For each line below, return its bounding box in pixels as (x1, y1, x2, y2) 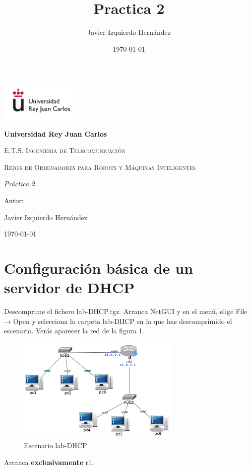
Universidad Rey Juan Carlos (4, 128, 107, 139)
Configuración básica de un (4, 258, 193, 278)
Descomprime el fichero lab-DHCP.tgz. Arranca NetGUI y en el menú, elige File (4, 306, 248, 316)
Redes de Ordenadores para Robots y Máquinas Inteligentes (4, 161, 196, 172)
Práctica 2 (4, 178, 35, 189)
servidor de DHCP (4, 277, 135, 298)
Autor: (4, 195, 24, 206)
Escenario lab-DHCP (24, 440, 87, 450)
